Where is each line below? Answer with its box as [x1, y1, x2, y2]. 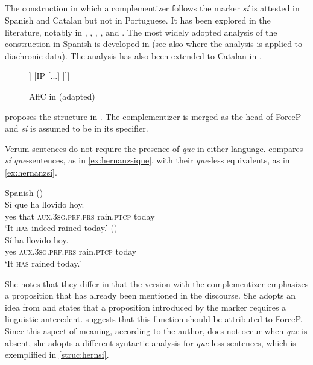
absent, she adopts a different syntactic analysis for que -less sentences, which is [5, 336, 296, 349]
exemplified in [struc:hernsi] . [5, 348, 109, 361]
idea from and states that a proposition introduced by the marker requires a [5, 300, 286, 313]
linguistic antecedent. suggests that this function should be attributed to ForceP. [5, 313, 303, 325]
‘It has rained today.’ [5, 257, 81, 270]
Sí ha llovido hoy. [5, 233, 69, 246]
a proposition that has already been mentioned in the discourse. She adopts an [5, 289, 296, 302]
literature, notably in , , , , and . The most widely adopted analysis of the [5, 25, 277, 38]
